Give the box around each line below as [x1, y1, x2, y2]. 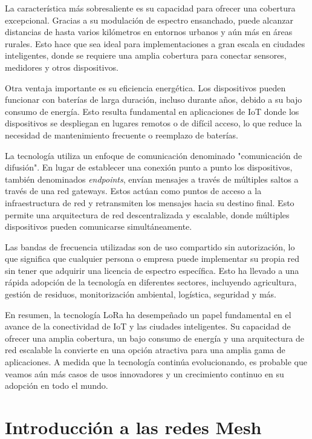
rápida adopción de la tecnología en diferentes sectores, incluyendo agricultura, [5, 276, 297, 288]
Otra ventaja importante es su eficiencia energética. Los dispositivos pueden [5, 81, 286, 94]
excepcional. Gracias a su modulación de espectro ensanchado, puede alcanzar [5, 13, 293, 26]
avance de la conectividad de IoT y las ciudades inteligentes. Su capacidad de [5, 320, 291, 333]
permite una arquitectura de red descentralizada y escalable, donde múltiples [5, 208, 290, 221]
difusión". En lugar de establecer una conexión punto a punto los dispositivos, [5, 161, 293, 174]
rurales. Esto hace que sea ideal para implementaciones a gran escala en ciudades [5, 37, 305, 50]
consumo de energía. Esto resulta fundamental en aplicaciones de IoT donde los [5, 105, 299, 117]
